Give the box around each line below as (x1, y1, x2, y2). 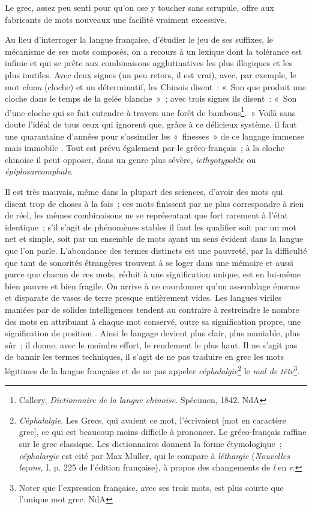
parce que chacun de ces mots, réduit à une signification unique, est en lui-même (5, 268, 301, 280)
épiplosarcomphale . (5, 165, 73, 177)
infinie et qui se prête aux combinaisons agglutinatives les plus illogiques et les (5, 57, 292, 69)
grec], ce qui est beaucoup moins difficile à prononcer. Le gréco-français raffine (19, 425, 307, 438)
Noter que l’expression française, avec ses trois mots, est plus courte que (19, 481, 284, 493)
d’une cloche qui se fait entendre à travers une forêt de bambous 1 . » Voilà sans (5, 104, 296, 119)
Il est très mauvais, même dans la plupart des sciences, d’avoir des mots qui (5, 185, 283, 197)
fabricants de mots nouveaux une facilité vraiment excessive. (5, 13, 227, 25)
